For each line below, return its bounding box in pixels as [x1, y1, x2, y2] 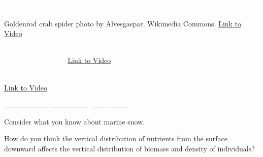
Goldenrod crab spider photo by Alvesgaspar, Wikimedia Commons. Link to [4, 18, 242, 28]
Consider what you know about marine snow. [4, 116, 145, 127]
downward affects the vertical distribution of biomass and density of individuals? [4, 143, 255, 153]
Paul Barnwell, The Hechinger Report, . [4, 99, 128, 110]
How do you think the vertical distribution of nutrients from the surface [4, 133, 227, 144]
